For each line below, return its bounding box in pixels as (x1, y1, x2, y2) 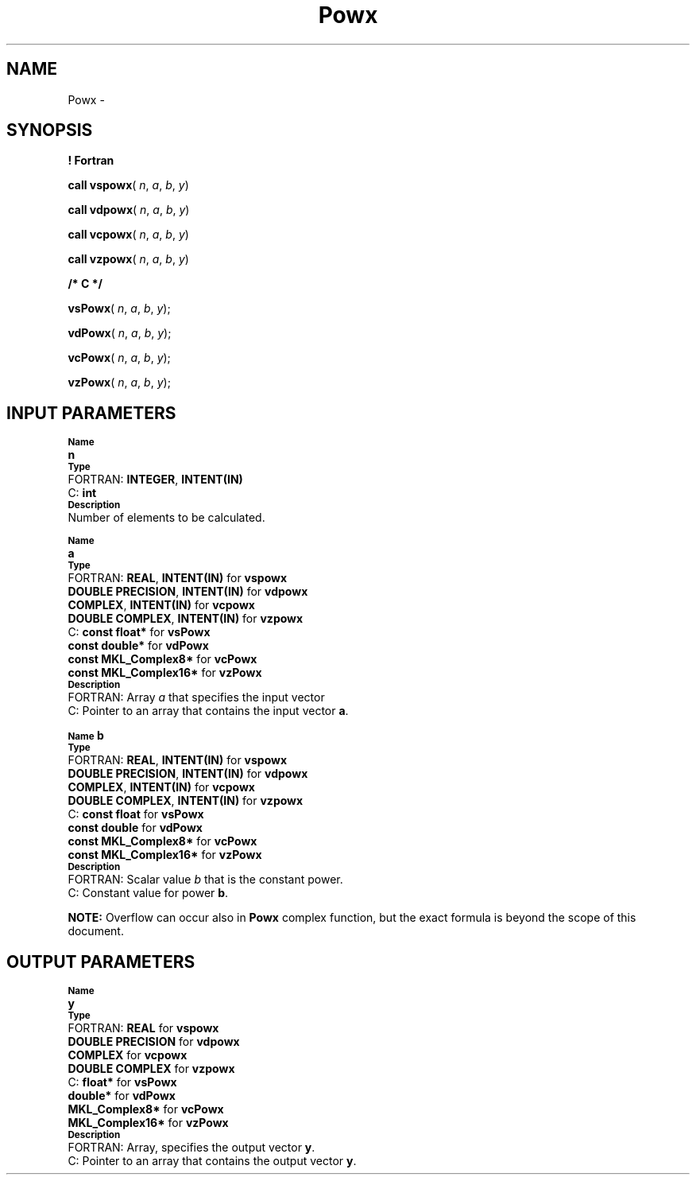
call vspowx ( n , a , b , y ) (68, 178, 189, 192)
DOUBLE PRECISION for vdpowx (68, 1035, 240, 1049)
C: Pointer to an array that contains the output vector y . (68, 1154, 357, 1168)
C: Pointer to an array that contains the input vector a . (68, 704, 349, 718)
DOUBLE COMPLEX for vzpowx (68, 1062, 235, 1076)
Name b (68, 728, 104, 743)
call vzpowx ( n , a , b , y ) (68, 252, 189, 266)
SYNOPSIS (6, 120, 93, 141)
